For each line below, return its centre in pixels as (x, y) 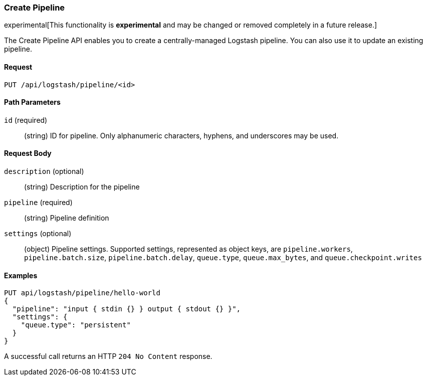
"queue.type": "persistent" (76, 325)
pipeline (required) (38, 203)
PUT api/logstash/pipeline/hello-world (82, 293)
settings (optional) (38, 234)
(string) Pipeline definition (67, 218)
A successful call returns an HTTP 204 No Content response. (108, 356)
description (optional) (44, 171)
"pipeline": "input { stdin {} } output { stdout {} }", (127, 309)
